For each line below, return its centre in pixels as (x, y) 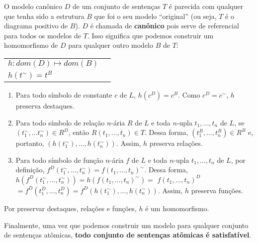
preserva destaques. (45, 105)
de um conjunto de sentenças (116, 6)
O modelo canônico (33, 6)
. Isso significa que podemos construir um (150, 35)
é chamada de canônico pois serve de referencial (165, 26)
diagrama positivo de (36, 26)
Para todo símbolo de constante (64, 94)
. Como (189, 94)
